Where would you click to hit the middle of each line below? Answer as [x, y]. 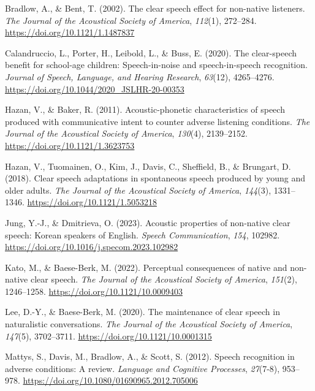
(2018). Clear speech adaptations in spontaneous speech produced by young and [155, 178]
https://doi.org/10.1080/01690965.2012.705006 [110, 380]
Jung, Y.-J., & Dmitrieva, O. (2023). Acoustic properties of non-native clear [148, 222]
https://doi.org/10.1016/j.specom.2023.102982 [92, 247]
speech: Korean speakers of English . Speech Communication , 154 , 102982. [142, 234]
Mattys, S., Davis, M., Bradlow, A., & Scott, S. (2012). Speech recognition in [150, 356]
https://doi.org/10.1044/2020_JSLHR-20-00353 [95, 89]
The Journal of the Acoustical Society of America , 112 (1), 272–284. [131, 20]
